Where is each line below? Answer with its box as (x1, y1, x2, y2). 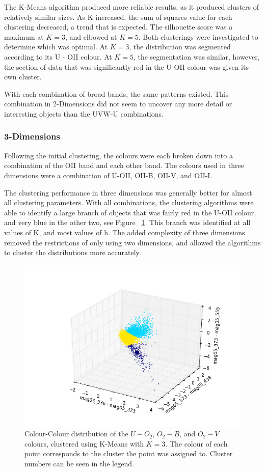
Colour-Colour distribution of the (24, 428, 128, 439)
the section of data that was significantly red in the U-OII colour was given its (4, 61, 249, 72)
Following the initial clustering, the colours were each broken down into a (4, 150, 233, 160)
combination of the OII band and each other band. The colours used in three (4, 160, 244, 171)
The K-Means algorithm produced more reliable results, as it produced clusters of (4, 2, 259, 12)
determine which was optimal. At (4, 41, 108, 52)
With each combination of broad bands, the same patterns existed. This (4, 88, 229, 99)
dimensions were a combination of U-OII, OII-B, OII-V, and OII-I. (4, 170, 213, 180)
